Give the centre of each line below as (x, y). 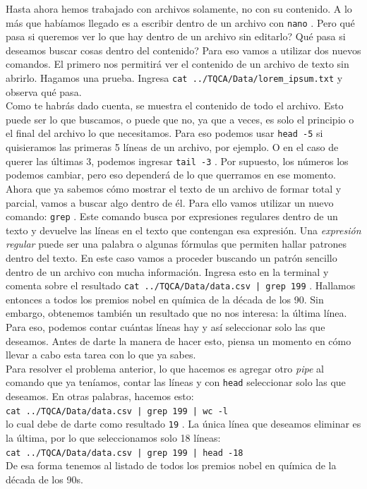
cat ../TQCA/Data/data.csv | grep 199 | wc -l (117, 411)
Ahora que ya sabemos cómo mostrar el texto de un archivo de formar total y (174, 188)
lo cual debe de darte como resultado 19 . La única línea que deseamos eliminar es (183, 424)
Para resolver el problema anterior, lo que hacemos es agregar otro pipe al (165, 368)
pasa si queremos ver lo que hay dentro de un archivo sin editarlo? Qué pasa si (176, 36)
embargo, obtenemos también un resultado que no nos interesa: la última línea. (176, 313)
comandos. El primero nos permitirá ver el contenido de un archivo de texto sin (178, 64)
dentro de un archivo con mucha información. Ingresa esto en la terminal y (167, 271)
